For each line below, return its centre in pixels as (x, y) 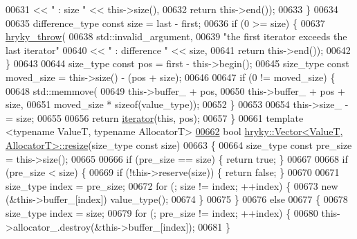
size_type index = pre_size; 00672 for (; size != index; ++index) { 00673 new (172, 185)
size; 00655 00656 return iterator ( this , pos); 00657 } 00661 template (160, 117)
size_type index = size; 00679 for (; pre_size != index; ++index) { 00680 (162, 212)
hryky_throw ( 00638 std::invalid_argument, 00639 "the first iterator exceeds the (176, 36)
